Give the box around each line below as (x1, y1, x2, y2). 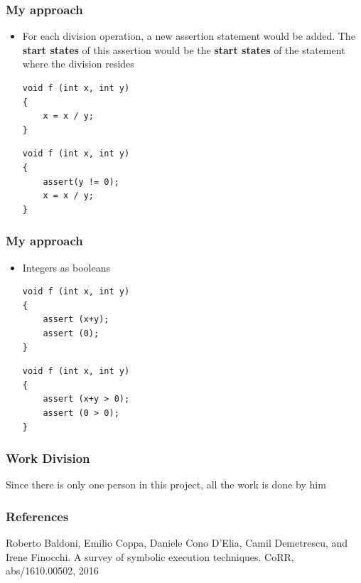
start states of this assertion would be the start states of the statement (22, 42, 345, 57)
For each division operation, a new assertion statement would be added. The (22, 28, 355, 43)
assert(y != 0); (43, 176, 119, 187)
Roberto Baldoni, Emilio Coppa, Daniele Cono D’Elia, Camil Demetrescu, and (6, 535, 348, 550)
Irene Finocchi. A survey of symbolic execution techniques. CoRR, (6, 549, 294, 564)
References (6, 507, 69, 525)
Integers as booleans (22, 260, 110, 274)
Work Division (6, 449, 90, 467)
